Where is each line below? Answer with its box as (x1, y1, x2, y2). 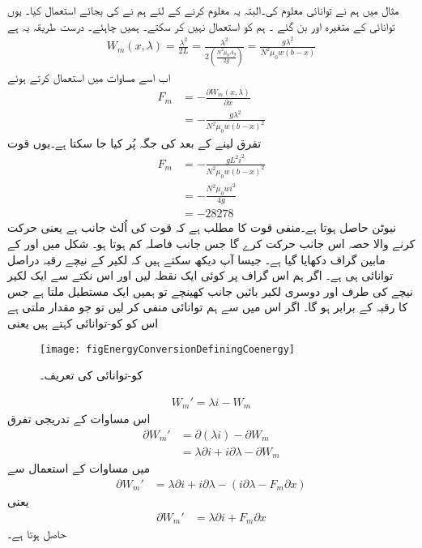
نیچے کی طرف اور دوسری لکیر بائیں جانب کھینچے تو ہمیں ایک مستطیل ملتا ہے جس (7, 282, 413, 299)
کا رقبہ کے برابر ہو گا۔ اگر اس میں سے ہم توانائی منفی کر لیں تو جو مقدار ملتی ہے (7, 298, 408, 315)
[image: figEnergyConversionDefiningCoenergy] (40, 343, 295, 355)
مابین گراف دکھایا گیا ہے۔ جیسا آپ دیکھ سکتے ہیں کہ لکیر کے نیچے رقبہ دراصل (7, 250, 386, 268)
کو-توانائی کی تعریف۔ (40, 366, 143, 383)
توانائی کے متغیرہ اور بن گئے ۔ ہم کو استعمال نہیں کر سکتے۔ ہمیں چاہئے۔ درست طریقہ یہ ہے (7, 17, 395, 34)
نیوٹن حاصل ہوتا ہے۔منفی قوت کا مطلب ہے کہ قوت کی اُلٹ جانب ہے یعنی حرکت (7, 219, 397, 236)
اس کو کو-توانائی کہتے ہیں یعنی (7, 314, 159, 331)
